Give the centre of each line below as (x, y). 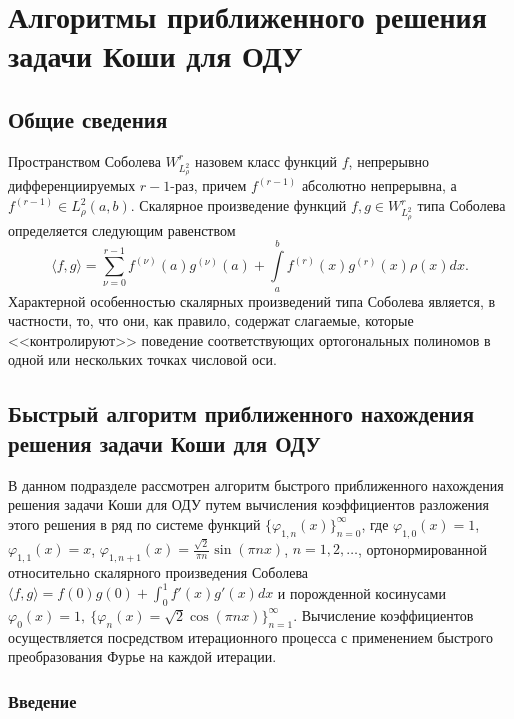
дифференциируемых (72, 185)
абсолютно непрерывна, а (379, 185)
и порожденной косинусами (361, 592)
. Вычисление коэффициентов (383, 614)
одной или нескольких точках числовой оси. (142, 359)
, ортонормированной (422, 548)
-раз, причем (208, 185)
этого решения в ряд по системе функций (134, 523)
